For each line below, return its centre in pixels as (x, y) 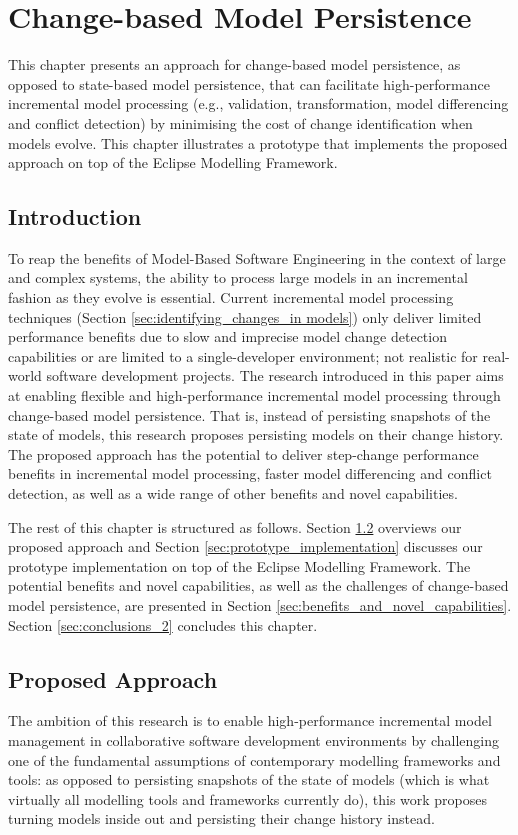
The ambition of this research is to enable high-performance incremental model (250, 720)
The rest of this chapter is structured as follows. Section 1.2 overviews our (235, 526)
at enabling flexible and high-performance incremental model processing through (254, 395)
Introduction (75, 216)
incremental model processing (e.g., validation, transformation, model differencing (258, 103)
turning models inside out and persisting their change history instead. (221, 818)
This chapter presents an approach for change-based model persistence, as (234, 64)
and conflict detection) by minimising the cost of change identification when (240, 122)
